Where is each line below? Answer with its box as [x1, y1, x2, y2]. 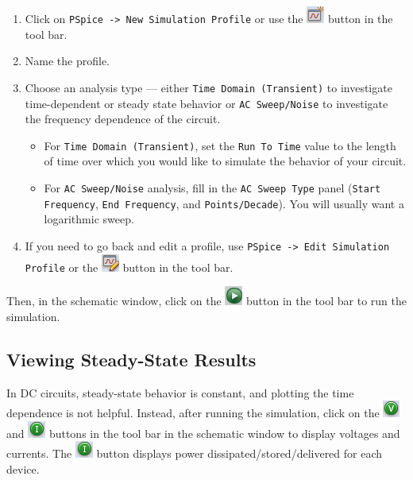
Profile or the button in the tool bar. [25, 258, 234, 275]
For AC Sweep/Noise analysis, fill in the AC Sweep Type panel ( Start [44, 180, 381, 195]
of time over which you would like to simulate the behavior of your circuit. [44, 153, 407, 169]
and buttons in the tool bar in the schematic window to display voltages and [6, 424, 400, 441]
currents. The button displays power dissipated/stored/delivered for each [6, 445, 383, 462]
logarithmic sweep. [44, 211, 134, 227]
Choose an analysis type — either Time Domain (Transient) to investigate [25, 79, 392, 95]
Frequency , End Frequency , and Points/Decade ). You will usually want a [44, 195, 404, 211]
